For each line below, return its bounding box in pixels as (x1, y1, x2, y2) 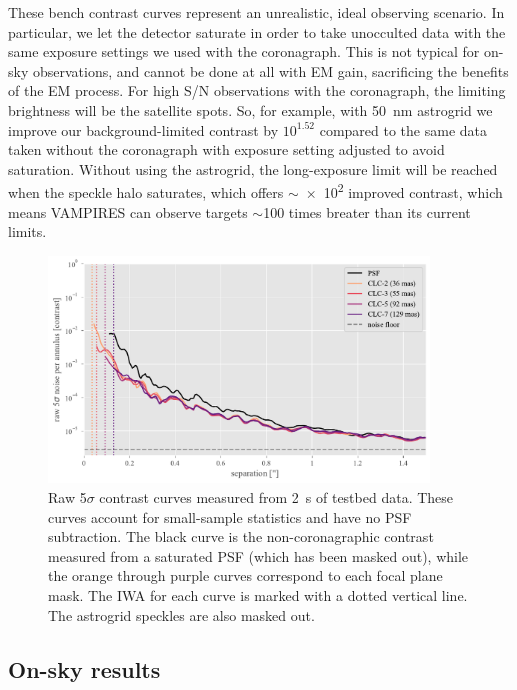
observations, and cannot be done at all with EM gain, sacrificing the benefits (32, 60, 509, 81)
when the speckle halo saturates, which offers (8, 182, 284, 202)
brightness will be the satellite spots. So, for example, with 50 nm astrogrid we (8, 99, 493, 120)
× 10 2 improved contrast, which (305, 179, 503, 202)
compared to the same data (319, 119, 487, 140)
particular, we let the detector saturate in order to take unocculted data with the (8, 21, 506, 42)
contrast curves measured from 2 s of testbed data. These (99, 487, 454, 508)
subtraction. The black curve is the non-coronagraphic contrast (48, 526, 434, 547)
